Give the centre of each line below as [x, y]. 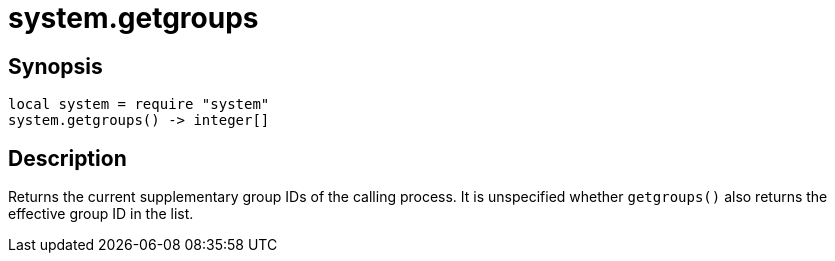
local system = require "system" [139, 104]
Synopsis [55, 66]
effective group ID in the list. [101, 214]
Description [67, 158]
